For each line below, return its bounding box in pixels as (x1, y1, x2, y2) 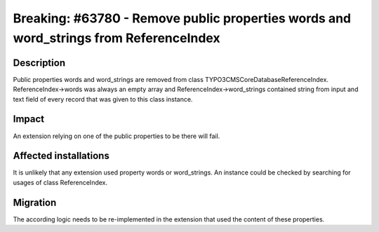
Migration (13, 196, 57, 208)
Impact (13, 113, 45, 125)
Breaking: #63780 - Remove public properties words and (13, 11, 351, 26)
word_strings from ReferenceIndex (13, 30, 220, 46)
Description (13, 57, 66, 69)
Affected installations (13, 150, 110, 162)
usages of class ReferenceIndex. (13, 178, 108, 186)
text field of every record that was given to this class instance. (13, 95, 193, 103)
